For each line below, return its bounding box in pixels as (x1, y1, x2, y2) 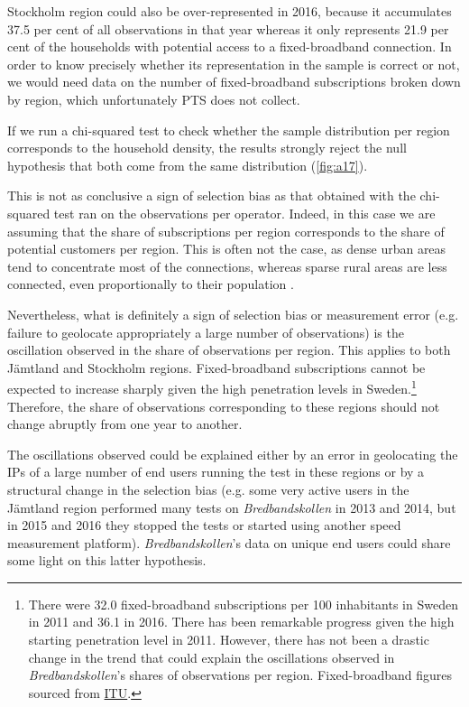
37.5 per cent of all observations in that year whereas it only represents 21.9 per (7, 19, 449, 38)
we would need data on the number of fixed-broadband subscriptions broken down (7, 72, 461, 91)
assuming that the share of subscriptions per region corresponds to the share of (7, 221, 445, 240)
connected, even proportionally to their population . (7, 274, 294, 293)
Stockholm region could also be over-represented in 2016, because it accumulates (7, 2, 452, 20)
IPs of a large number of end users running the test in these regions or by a (7, 462, 425, 481)
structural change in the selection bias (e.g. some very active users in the (7, 479, 409, 498)
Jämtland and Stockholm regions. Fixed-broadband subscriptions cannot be (7, 358, 426, 377)
